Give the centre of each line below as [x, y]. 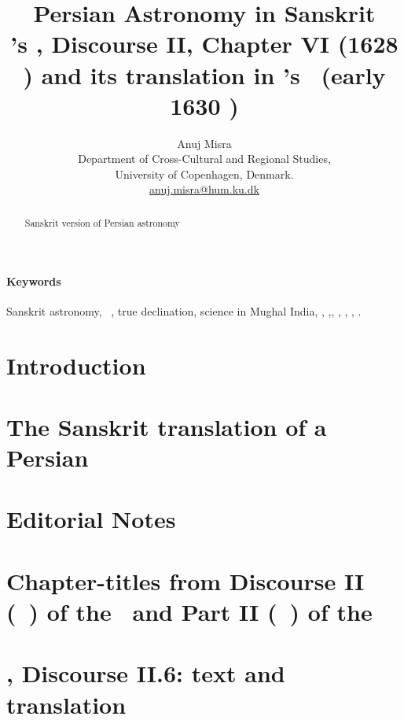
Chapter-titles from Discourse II [185, 580]
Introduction [76, 365]
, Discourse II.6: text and [146, 673]
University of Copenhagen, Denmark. [204, 174]
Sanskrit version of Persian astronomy [102, 222]
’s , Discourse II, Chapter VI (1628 [204, 44]
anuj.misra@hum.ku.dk [204, 189]
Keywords [34, 281]
